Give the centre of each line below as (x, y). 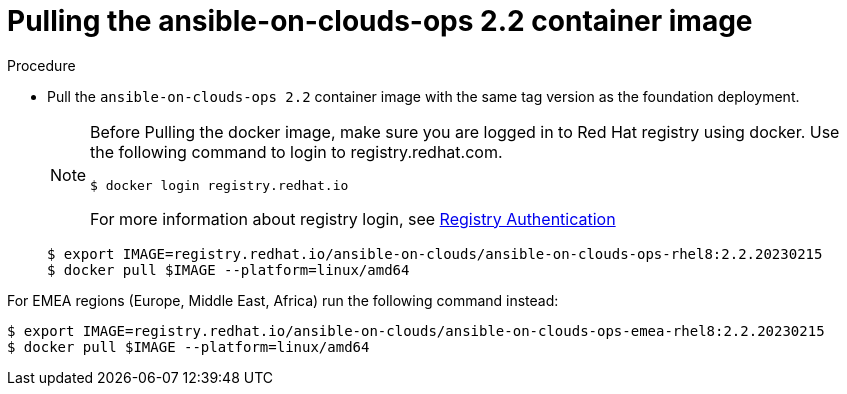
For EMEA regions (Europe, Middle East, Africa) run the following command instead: (283, 300)
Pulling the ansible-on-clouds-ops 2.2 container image (380, 21)
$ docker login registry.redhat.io (219, 185)
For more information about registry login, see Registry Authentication (353, 218)
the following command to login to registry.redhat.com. (296, 151)
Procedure (41, 65)
